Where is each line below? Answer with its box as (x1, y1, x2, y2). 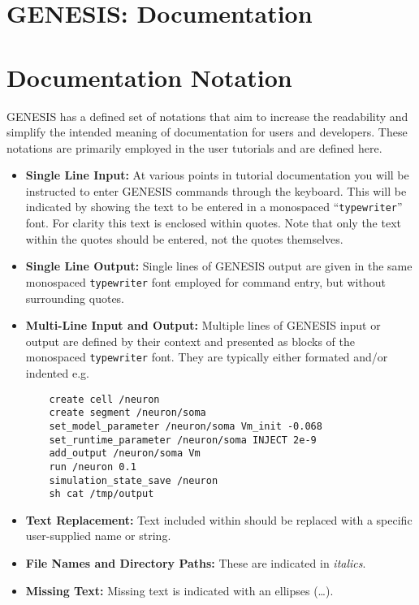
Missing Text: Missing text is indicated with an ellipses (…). (25, 581, 334, 599)
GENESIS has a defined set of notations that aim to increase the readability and (6, 107, 408, 124)
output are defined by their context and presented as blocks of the (25, 332, 355, 349)
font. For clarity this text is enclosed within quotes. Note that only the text (25, 214, 401, 231)
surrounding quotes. (25, 289, 125, 306)
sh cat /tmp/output (49, 488, 154, 500)
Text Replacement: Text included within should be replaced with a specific (25, 511, 413, 528)
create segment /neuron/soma (49, 407, 206, 419)
